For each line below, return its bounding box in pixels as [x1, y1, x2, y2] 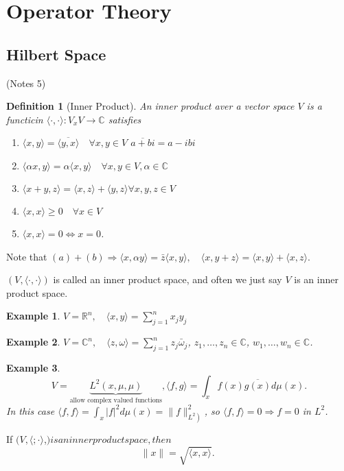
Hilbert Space [6, 43, 106, 64]
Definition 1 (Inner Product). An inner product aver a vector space [6, 99, 295, 113]
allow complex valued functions [69, 397, 162, 404]
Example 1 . [6, 309, 60, 323]
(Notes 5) [6, 75, 46, 90]
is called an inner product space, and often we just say [53, 272, 282, 287]
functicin [6, 112, 43, 126]
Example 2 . [6, 335, 60, 349]
